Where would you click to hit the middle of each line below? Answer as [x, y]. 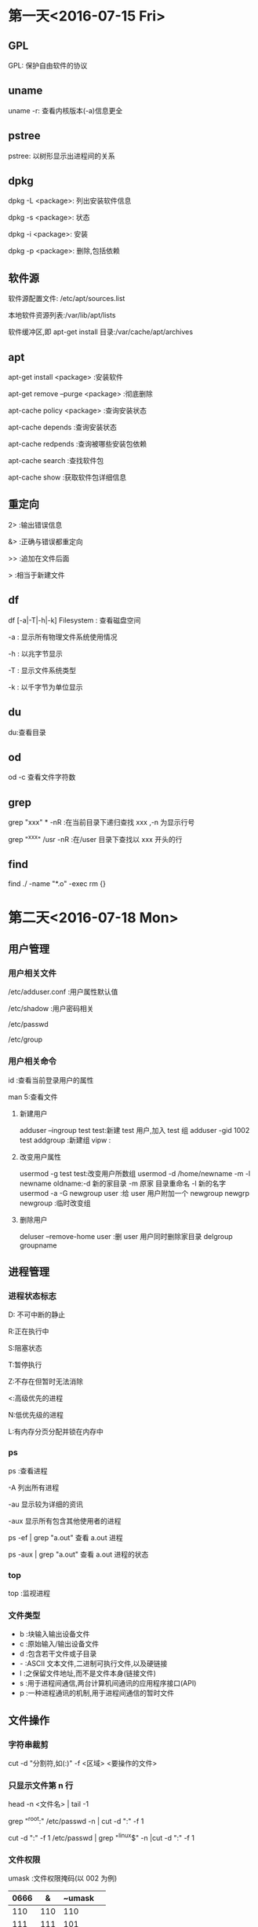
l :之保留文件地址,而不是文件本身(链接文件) [88, 1673]
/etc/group [25, 1039]
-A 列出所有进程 [34, 1488]
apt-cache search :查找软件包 [56, 461]
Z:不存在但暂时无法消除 [46, 1381]
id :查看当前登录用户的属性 [51, 1080]
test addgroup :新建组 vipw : [65, 1140]
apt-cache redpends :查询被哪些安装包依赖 [78, 444]
